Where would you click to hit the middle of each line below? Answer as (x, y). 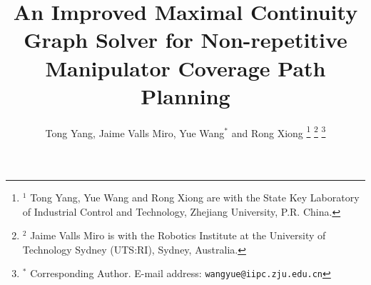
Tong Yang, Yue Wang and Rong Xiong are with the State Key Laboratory (195, 197)
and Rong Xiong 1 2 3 (279, 131)
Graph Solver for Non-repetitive (185, 40)
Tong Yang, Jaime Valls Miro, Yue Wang (135, 132)
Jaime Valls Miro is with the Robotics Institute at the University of (178, 235)
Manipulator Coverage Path (185, 67)
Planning (185, 95)
